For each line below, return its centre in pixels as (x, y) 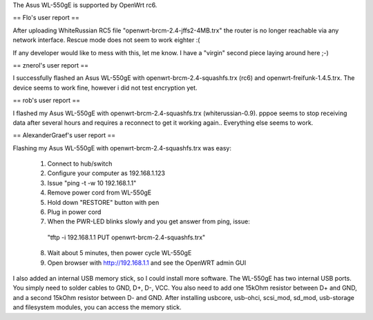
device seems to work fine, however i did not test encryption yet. (105, 88)
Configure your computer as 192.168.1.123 (106, 173)
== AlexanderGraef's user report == (64, 135)
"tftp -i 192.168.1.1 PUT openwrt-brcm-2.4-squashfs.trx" (126, 237)
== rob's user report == (47, 101)
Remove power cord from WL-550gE (99, 192)
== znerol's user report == (51, 65)
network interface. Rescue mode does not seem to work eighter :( (106, 40)
